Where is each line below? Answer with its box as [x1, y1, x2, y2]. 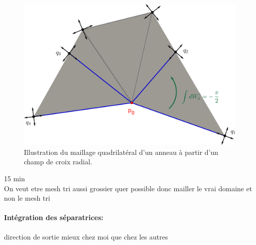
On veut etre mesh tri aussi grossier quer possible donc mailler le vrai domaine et [4, 183, 253, 193]
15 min [4, 173, 25, 183]
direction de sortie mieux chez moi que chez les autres [4, 231, 168, 242]
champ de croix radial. [24, 156, 92, 167]
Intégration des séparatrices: [4, 212, 104, 223]
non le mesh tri [4, 193, 50, 203]
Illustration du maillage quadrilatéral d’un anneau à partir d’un [24, 146, 219, 157]
